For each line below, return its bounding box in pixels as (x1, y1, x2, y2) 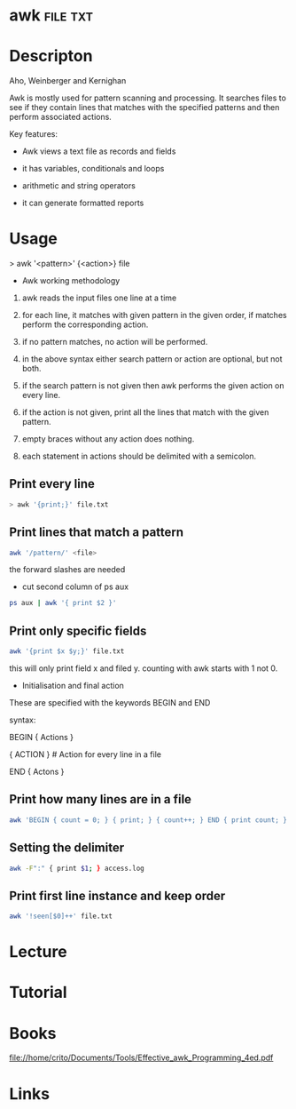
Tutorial (9, 983, 68, 1002)
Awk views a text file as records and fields (21, 146, 176, 156)
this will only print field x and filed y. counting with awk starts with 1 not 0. (9, 663, 278, 674)
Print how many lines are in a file (9, 792, 192, 807)
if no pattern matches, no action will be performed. (21, 337, 208, 347)
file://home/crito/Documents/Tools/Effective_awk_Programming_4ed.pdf (9, 1052, 274, 1063)
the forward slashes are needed (9, 564, 126, 575)
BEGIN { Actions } (9, 732, 74, 742)
